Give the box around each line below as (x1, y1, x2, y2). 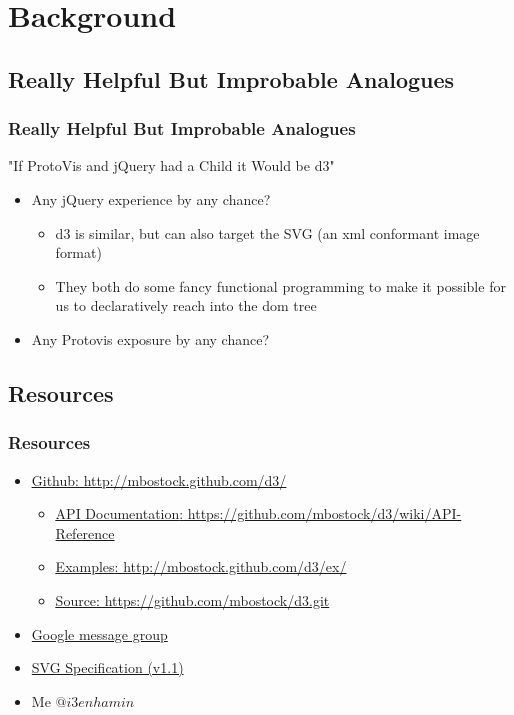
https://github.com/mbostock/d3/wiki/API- (187, 503, 462, 524)
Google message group (31, 623, 168, 644)
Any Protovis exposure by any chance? (31, 328, 270, 349)
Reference (55, 522, 115, 543)
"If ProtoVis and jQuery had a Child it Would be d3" (8, 155, 335, 176)
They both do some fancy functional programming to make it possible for (55, 275, 506, 296)
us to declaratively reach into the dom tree (55, 295, 317, 316)
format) (55, 242, 102, 263)
